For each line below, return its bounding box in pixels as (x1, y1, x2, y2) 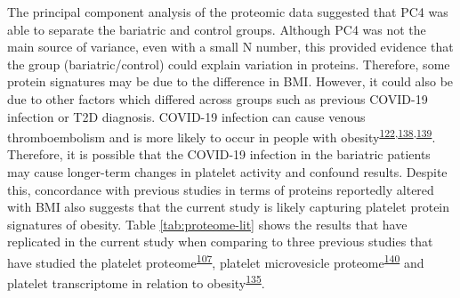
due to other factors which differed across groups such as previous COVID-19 (7, 89, 428, 108)
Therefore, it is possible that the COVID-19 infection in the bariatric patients (7, 145, 431, 164)
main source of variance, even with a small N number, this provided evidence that (7, 37, 454, 56)
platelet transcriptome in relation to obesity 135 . (7, 271, 265, 292)
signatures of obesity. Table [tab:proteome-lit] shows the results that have (7, 214, 408, 233)
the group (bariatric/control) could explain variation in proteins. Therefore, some (7, 54, 450, 73)
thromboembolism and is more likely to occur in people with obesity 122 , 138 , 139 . (7, 125, 436, 146)
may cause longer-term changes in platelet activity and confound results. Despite (7, 163, 448, 181)
